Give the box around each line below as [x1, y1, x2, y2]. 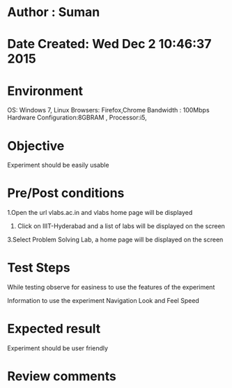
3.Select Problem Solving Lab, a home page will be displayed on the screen [7, 235, 224, 244]
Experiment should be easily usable [7, 161, 109, 170]
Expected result [7, 321, 101, 337]
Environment [7, 83, 84, 98]
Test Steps [7, 260, 71, 276]
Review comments [7, 368, 116, 385]
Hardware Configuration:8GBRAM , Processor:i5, [7, 113, 148, 122]
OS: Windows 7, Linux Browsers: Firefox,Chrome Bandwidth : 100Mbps [7, 106, 210, 114]
